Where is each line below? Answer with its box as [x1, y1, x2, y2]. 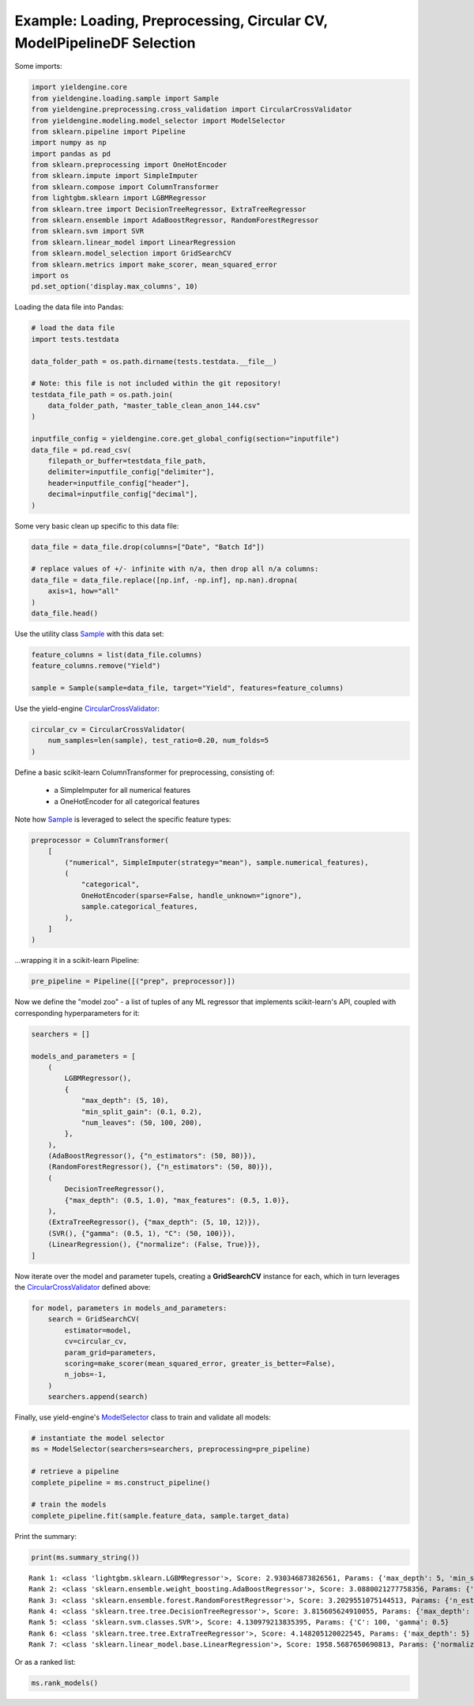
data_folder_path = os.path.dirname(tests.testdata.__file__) [31, 357, 277, 366]
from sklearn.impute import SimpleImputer [31, 171, 198, 180]
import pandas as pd [31, 149, 111, 158]
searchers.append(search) [47, 1393, 149, 1401]
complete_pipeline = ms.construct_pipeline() [31, 1478, 211, 1487]
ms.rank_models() [31, 1678, 99, 1688]
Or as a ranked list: [14, 1658, 77, 1667]
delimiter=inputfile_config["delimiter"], [47, 468, 215, 476]
